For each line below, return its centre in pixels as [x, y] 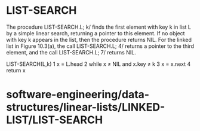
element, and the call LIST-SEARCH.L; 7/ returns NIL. [71, 52]
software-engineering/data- [78, 95]
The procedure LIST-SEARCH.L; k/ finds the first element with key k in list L [99, 27]
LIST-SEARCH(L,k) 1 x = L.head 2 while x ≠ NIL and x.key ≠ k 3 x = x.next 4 [99, 64]
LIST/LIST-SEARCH [55, 120]
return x [16, 70]
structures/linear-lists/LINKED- [86, 107]
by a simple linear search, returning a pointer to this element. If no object [96, 33]
